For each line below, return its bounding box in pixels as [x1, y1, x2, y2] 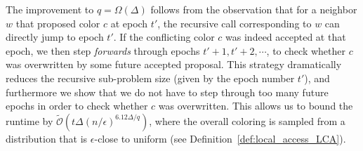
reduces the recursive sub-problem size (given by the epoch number [6, 70, 295, 85]
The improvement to [6, 2, 94, 16]
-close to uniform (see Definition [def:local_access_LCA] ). [94, 131, 346, 145]
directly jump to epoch [6, 29, 104, 44]
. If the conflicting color [113, 29, 215, 44]
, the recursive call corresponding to [157, 15, 312, 30]
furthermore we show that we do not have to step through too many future [6, 84, 329, 99]
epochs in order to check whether [6, 98, 148, 113]
